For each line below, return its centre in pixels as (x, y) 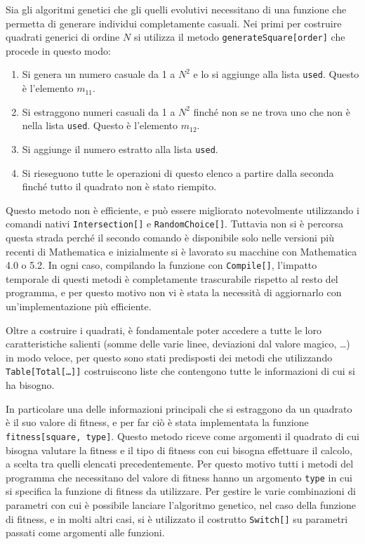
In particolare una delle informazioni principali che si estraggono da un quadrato (179, 408)
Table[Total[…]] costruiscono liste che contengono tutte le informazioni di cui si (180, 371)
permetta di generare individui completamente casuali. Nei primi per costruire (174, 23)
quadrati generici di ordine (63, 37)
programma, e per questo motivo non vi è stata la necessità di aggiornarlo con (174, 292)
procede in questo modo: (58, 50)
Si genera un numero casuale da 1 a (99, 74)
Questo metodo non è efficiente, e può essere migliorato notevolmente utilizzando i (182, 210)
